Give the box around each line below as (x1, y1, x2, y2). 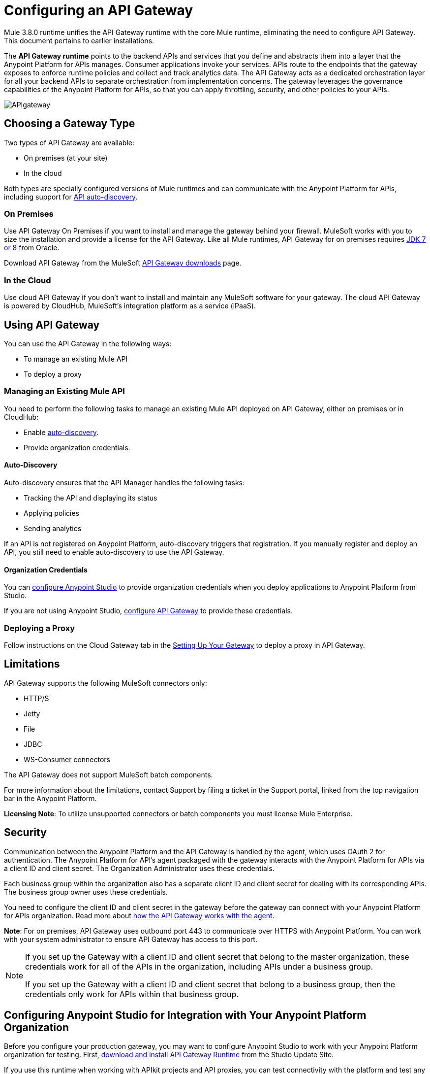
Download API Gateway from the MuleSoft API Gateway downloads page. (4, 259, 242, 268)
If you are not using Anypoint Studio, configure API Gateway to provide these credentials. (4, 606, 293, 615)
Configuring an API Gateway (4, 2, 193, 19)
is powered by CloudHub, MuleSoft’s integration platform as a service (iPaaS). (4, 302, 256, 310)
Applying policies (24, 508, 80, 517)
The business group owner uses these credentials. (4, 887, 168, 896)
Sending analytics (24, 524, 82, 533)
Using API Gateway (4, 318, 100, 331)
